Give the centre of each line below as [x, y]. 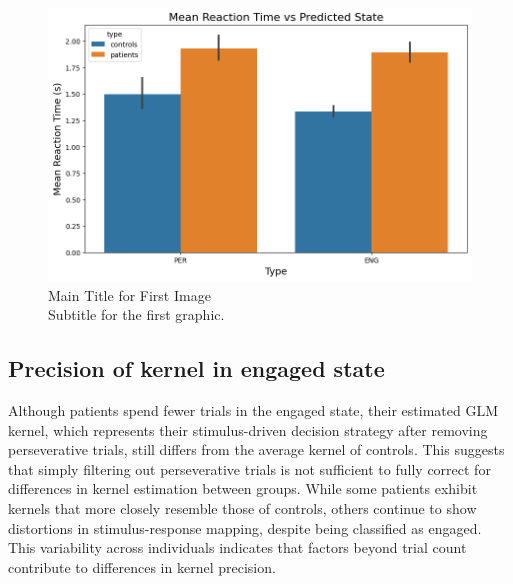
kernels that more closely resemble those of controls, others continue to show [242, 508]
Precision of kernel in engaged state [196, 368]
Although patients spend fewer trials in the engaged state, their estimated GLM [253, 410]
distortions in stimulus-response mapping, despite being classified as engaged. [245, 527]
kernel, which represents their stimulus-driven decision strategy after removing [248, 429]
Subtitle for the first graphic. [136, 314]
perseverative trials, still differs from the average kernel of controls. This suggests [256, 449]
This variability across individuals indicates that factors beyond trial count [237, 547]
